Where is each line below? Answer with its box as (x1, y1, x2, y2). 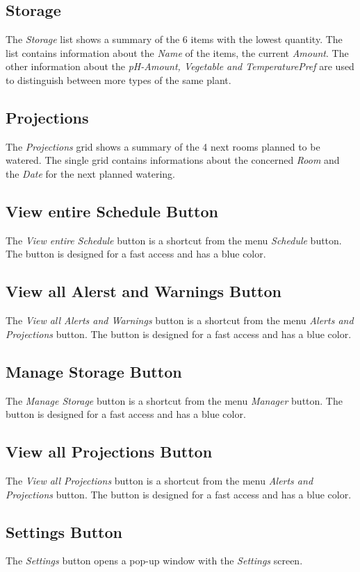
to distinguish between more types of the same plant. (6, 72, 231, 87)
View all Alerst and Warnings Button (6, 280, 281, 302)
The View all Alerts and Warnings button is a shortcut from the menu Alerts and (6, 313, 354, 328)
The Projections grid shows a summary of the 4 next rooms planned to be (6, 139, 320, 153)
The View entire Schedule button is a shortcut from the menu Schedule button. (6, 233, 342, 247)
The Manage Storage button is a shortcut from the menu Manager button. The (6, 393, 343, 407)
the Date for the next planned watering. (6, 166, 175, 180)
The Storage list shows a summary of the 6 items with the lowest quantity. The (6, 32, 343, 47)
